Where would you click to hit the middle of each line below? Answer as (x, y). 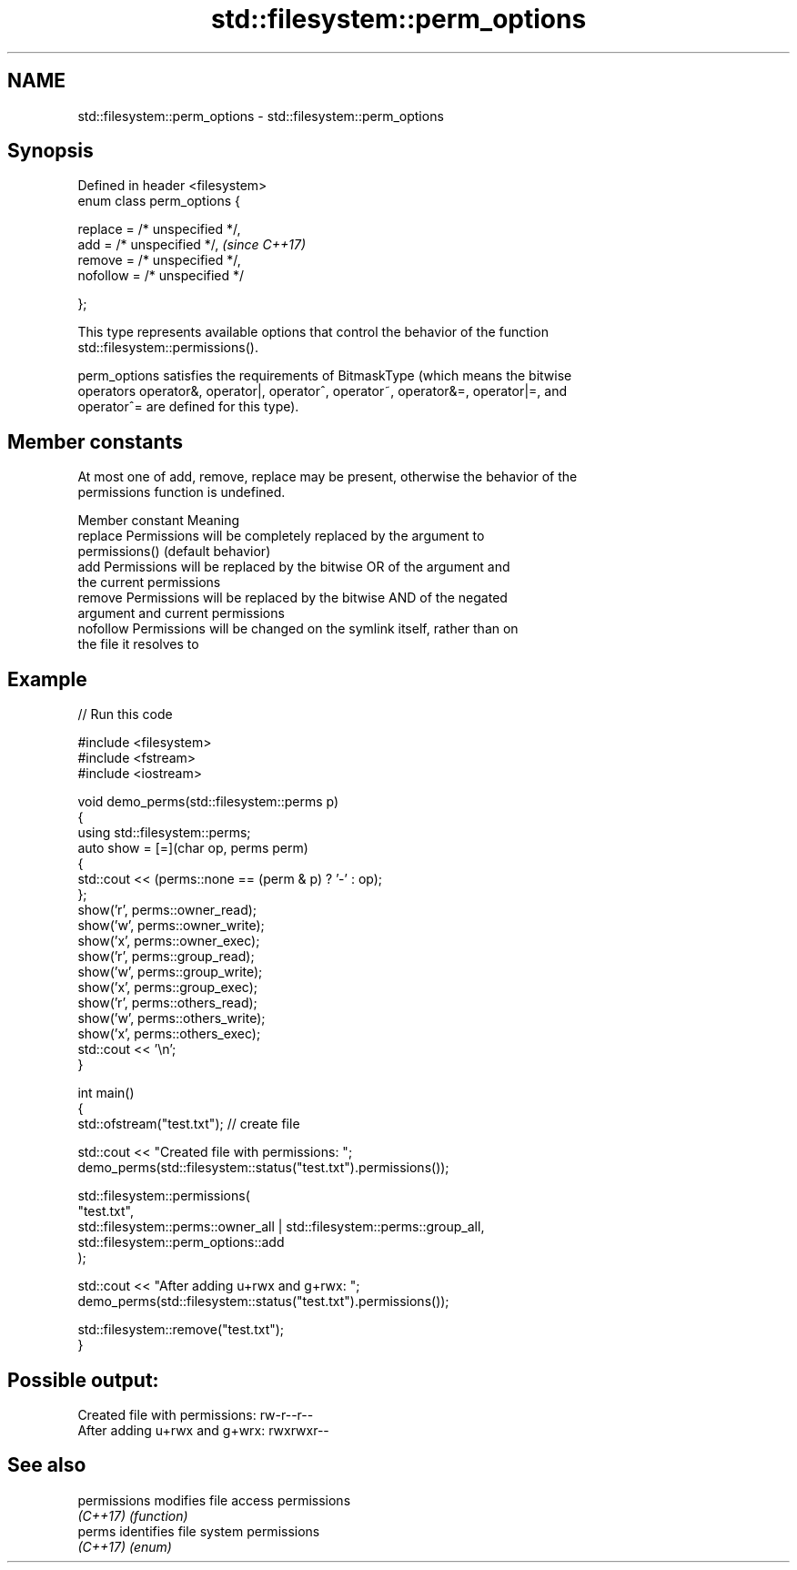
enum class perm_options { (159, 201)
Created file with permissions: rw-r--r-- (196, 1414)
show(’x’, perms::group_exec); (167, 988)
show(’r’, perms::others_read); (167, 1003)
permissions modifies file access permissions (214, 1500)
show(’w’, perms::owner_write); (171, 926)
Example (47, 679)
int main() (106, 1093)
